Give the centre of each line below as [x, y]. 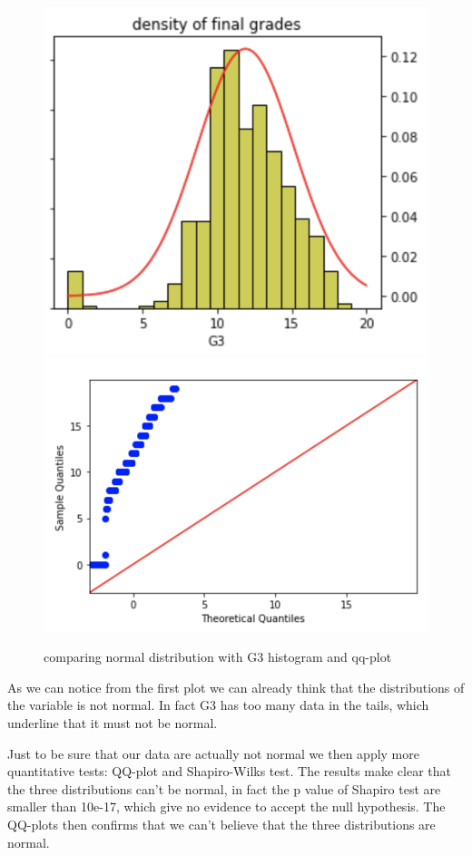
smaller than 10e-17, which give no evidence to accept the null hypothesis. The [226, 806]
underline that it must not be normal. [113, 722]
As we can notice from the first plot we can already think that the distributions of [236, 687]
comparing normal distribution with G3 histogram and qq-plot [218, 657]
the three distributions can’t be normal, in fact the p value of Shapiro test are [224, 788]
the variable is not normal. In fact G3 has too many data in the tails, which [218, 705]
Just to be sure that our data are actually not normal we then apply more [213, 753]
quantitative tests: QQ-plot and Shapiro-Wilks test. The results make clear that [230, 771]
